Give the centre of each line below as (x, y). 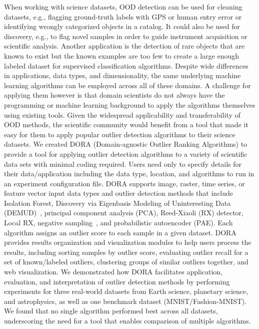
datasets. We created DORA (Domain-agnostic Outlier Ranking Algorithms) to (126, 144)
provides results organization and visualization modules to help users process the (128, 242)
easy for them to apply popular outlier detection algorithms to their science (120, 134)
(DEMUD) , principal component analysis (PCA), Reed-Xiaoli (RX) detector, (124, 213)
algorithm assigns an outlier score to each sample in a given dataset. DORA (120, 232)
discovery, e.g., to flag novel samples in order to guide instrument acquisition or (126, 36)
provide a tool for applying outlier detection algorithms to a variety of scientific (126, 153)
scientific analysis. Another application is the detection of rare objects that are (124, 46)
